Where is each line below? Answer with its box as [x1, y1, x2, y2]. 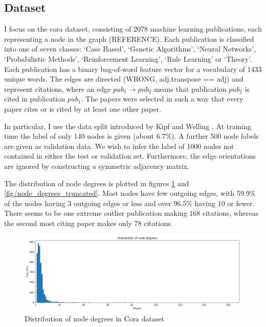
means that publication [153, 83, 227, 94]
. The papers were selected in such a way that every [81, 93, 243, 104]
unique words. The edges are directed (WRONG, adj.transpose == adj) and [4, 73, 243, 84]
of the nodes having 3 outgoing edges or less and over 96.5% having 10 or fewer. [4, 197, 255, 208]
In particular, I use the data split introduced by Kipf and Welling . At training [4, 120, 252, 131]
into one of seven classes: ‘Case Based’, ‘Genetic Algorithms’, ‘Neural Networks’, [4, 43, 256, 54]
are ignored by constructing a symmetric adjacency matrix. [4, 160, 190, 171]
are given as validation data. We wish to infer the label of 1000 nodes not [4, 140, 234, 151]
